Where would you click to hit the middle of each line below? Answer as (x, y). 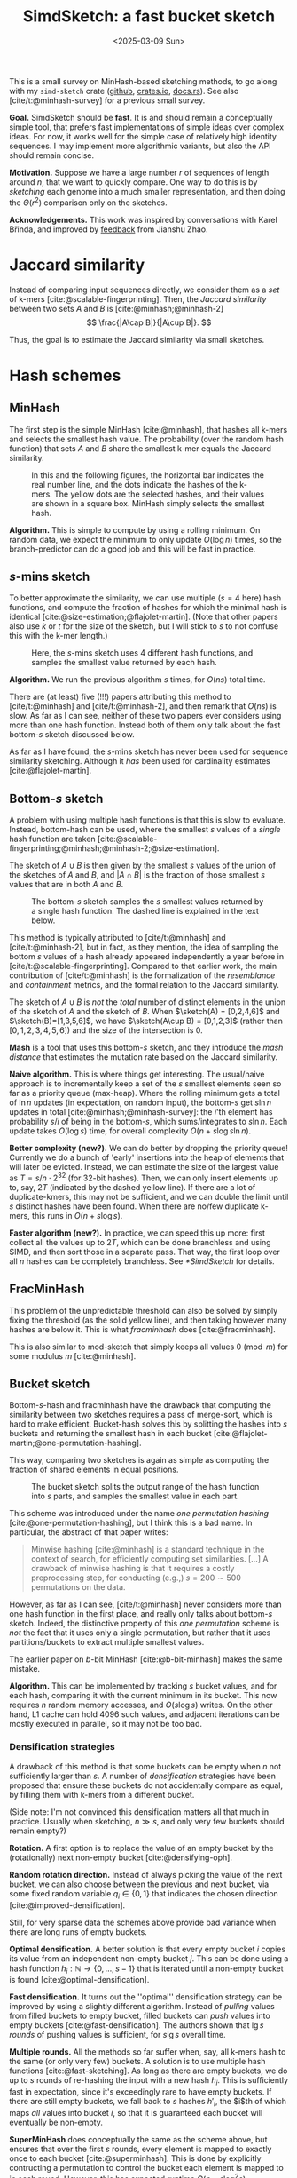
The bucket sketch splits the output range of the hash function (145, 1487)
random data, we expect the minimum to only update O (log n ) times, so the (145, 539)
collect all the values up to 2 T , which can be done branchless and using (140, 1242)
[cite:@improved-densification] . (67, 1905)
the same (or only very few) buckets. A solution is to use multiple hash (137, 2062)
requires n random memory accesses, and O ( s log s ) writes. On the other (141, 1705)
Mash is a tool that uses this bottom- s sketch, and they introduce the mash (146, 1048)
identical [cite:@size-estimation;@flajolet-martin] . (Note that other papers (144, 617)
